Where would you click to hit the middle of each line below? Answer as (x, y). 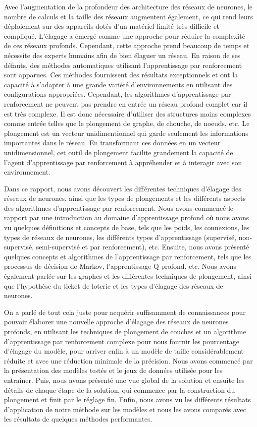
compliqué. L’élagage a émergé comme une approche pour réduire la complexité (125, 35)
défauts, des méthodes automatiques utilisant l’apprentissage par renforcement (123, 65)
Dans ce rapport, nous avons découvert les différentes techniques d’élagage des (123, 188)
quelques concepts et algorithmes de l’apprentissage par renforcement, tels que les (128, 256)
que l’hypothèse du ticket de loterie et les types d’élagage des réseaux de (114, 285)
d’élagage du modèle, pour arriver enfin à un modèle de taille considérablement (124, 351)
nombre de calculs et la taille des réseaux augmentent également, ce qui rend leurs (128, 16)
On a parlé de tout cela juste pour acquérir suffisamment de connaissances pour (125, 312)
